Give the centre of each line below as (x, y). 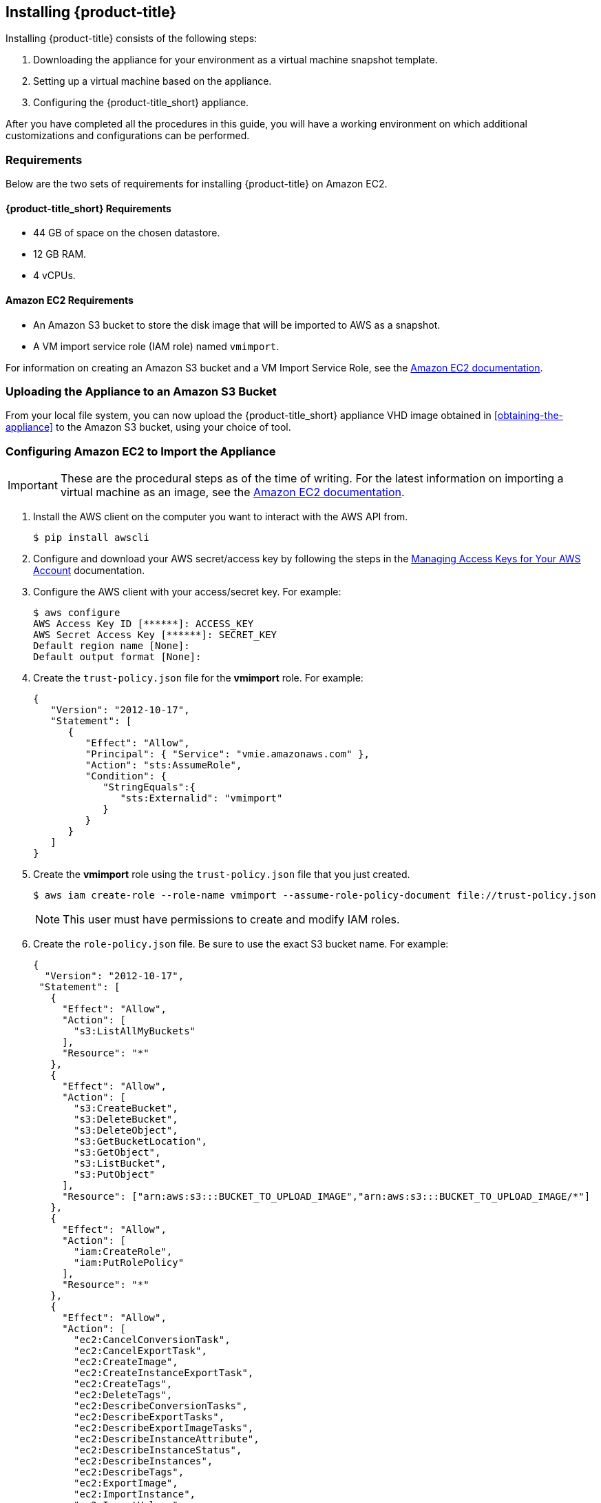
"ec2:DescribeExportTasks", (149, 1417)
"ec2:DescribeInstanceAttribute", (167, 1439)
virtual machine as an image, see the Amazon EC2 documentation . (232, 492)
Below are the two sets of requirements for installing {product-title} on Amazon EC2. (197, 184)
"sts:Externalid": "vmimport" (201, 798)
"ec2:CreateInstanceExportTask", (164, 1373)
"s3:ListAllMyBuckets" (135, 1031)
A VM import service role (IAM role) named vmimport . (156, 346)
